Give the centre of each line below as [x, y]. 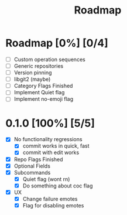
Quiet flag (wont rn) [46, 179]
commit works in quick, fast [56, 146]
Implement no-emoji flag [44, 99]
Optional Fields [32, 166]
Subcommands [32, 172]
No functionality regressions [48, 139]
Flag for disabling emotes [53, 205]
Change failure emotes [50, 199]
